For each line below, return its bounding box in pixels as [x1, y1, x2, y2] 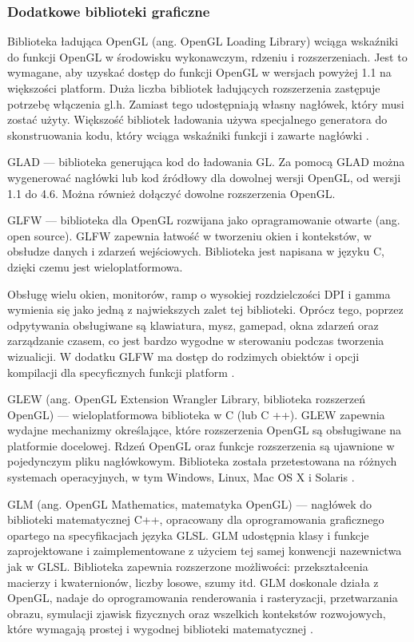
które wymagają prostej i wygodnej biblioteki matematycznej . [7, 620, 313, 637]
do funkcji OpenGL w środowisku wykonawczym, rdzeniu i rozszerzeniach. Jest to [7, 48, 408, 65]
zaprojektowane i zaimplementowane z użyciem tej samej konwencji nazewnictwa [7, 542, 402, 559]
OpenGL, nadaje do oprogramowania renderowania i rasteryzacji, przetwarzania [7, 589, 398, 606]
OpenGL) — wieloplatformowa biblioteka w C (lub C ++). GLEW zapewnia [7, 406, 385, 422]
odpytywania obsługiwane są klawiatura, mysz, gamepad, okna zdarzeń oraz [7, 316, 379, 333]
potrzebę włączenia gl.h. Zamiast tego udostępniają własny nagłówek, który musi [7, 95, 404, 112]
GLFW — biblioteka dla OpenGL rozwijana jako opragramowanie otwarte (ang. [7, 212, 400, 228]
